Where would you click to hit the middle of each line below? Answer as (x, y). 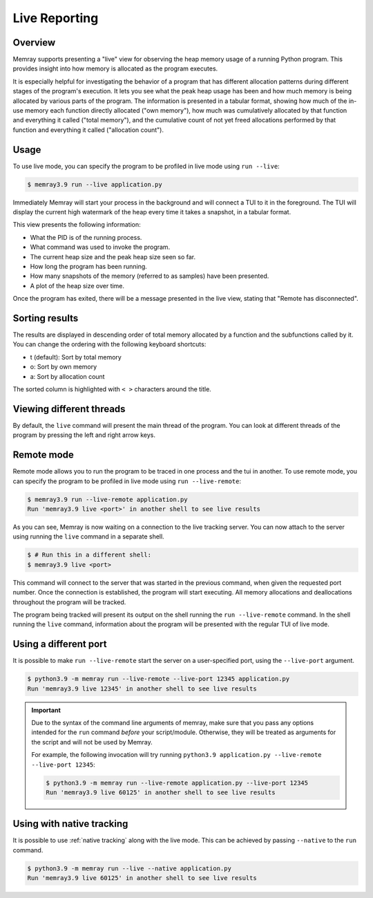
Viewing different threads (69, 409)
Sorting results (46, 318)
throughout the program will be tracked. (69, 602)
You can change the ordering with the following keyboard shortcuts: (109, 344)
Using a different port (60, 644)
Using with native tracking (70, 824)
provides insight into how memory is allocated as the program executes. (115, 68)
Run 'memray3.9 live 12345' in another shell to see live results (142, 689)
